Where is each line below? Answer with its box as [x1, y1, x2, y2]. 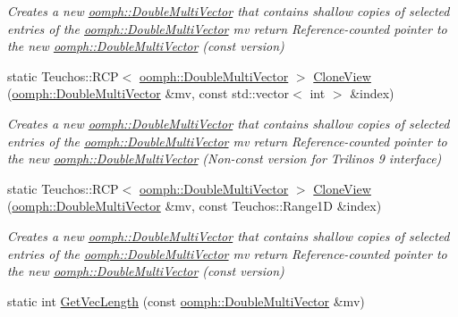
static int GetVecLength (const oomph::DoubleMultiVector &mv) [7, 291, 365, 310]
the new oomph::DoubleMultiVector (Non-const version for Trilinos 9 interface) [7, 149, 442, 168]
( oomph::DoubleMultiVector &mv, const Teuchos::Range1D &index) [7, 196, 382, 215]
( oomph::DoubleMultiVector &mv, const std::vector [7, 84, 290, 103]
